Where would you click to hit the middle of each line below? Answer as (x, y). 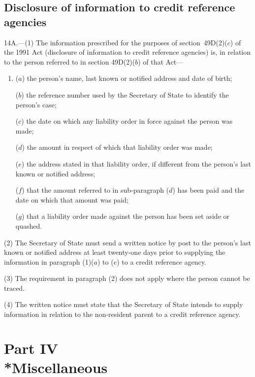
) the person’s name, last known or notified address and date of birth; (127, 78)
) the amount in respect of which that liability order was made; (117, 147)
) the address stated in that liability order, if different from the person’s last (136, 163)
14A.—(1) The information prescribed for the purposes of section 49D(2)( (116, 42)
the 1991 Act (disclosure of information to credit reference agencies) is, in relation (127, 52)
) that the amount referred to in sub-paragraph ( (96, 190)
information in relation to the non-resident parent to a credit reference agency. (122, 314)
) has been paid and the (208, 190)
